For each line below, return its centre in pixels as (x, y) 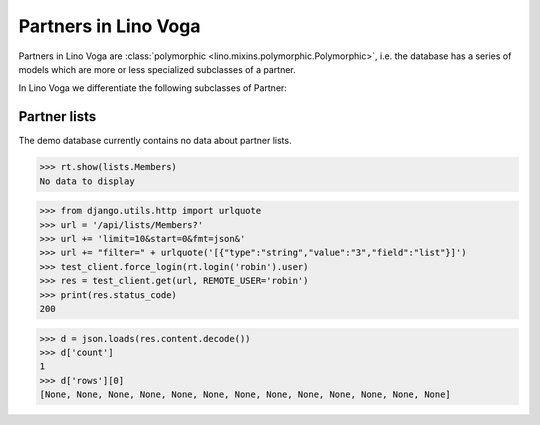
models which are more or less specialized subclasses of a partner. (157, 69)
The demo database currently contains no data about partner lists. (155, 141)
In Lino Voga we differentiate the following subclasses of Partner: (152, 88)
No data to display (87, 181)
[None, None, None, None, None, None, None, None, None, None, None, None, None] (245, 394)
